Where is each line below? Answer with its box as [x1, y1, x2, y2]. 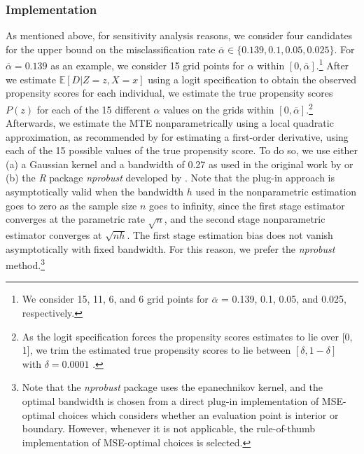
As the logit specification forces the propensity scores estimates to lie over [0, [22, 329, 353, 343]
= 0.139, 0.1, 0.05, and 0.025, [221, 291, 346, 306]
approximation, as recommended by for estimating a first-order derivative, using [6, 129, 349, 144]
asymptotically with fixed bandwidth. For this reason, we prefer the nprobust [6, 241, 335, 256]
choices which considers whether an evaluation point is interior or [58, 407, 339, 422]
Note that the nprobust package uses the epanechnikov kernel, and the [22, 380, 323, 394]
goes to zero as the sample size [6, 198, 137, 212]
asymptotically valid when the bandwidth [6, 184, 184, 199]
